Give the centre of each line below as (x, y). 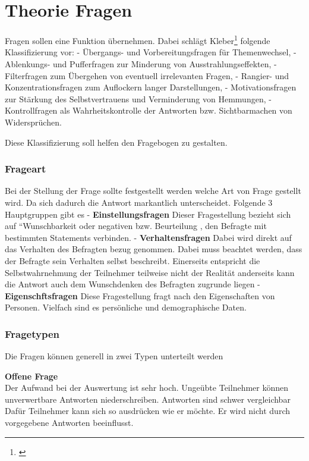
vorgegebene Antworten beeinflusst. (69, 423)
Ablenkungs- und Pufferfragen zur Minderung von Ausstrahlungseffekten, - (141, 63)
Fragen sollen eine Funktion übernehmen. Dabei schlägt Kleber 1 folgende (138, 40)
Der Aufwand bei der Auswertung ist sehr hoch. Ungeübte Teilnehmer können (147, 388)
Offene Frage (31, 376)
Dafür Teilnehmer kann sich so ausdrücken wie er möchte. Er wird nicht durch (148, 411)
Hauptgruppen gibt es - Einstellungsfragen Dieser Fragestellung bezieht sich (148, 214)
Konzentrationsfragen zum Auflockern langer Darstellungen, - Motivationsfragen (151, 87)
